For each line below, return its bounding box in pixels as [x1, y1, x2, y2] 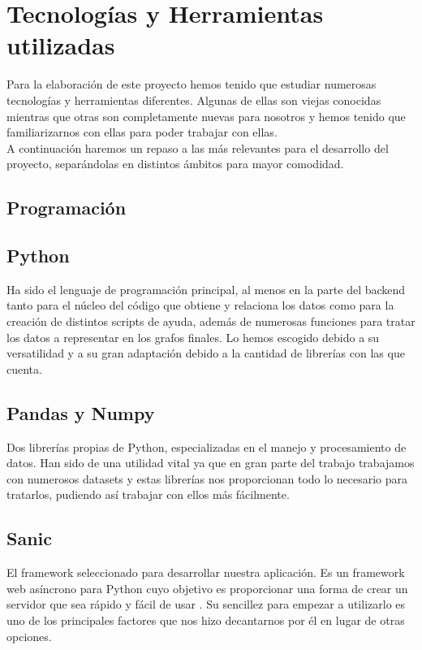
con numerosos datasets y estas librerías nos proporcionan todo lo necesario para [6, 470, 408, 487]
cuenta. [6, 360, 42, 377]
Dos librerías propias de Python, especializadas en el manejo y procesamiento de [6, 438, 407, 455]
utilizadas [6, 28, 115, 62]
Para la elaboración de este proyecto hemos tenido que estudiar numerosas [6, 76, 377, 93]
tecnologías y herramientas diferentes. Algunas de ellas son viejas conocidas [6, 91, 381, 108]
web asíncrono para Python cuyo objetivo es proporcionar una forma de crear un [6, 579, 408, 596]
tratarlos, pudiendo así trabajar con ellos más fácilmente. [6, 486, 290, 503]
